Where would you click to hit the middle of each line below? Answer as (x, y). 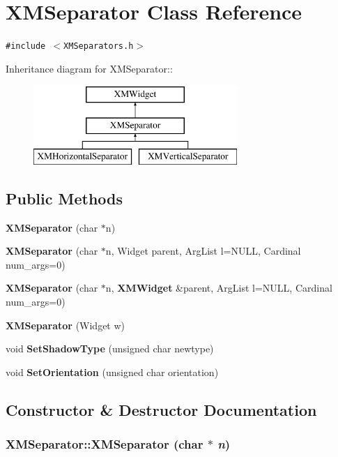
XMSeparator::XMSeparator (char (105, 444)
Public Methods (64, 198)
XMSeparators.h (99, 46)
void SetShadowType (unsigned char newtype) (110, 349)
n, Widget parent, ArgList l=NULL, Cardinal (203, 251)
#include (26, 46)
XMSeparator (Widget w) (66, 325)
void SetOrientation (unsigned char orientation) (112, 372)
